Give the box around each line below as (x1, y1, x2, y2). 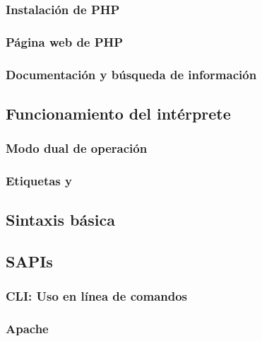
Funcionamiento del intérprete (6, 102, 231, 124)
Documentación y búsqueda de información (6, 65, 257, 83)
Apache (6, 320, 49, 337)
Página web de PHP (6, 33, 124, 50)
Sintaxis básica (6, 209, 115, 231)
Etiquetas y (6, 172, 72, 190)
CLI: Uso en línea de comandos (6, 287, 188, 305)
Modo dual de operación (6, 139, 148, 157)
